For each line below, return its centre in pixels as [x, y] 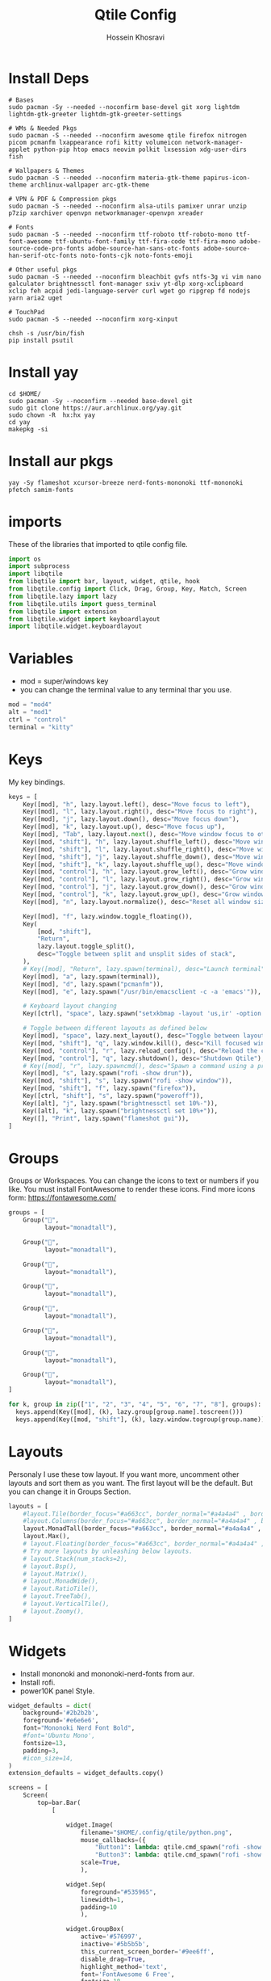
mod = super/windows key [64, 681]
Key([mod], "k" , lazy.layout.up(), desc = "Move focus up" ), [124, 827]
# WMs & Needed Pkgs [43, 128]
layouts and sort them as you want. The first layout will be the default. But [131, 1483]
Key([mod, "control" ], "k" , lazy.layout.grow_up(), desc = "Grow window [144, 894]
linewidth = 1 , [102, 1899]
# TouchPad [27, 312]
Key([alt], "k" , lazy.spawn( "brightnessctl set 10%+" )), [121, 1111]
